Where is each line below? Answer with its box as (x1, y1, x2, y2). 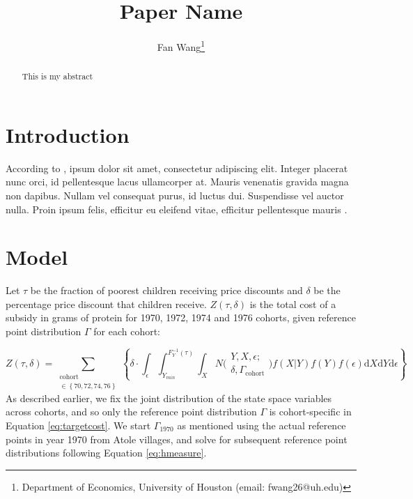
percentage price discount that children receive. (6, 296, 207, 311)
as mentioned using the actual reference (177, 417, 346, 432)
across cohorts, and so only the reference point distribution (6, 404, 257, 419)
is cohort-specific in (269, 404, 352, 419)
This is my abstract (22, 70, 93, 82)
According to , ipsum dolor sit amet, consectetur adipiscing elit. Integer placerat (6, 160, 348, 175)
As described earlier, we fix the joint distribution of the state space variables (6, 390, 332, 405)
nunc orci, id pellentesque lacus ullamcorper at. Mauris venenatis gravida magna (6, 174, 349, 189)
